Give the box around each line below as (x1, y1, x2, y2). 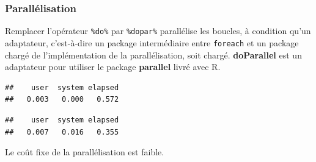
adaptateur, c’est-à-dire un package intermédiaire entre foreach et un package (5, 36, 299, 49)
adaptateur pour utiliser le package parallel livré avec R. (5, 60, 221, 73)
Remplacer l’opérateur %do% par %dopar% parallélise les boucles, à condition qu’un (5, 24, 311, 37)
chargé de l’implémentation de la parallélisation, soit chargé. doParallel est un (5, 48, 302, 61)
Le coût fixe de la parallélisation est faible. (5, 146, 164, 158)
